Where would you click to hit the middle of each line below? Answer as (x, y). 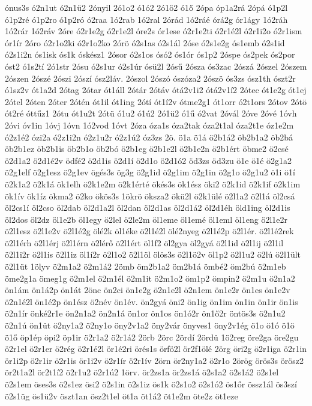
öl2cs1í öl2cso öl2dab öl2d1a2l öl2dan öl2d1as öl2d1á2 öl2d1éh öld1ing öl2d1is (148, 208)
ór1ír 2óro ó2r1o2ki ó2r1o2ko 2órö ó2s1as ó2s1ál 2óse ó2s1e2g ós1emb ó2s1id (145, 42)
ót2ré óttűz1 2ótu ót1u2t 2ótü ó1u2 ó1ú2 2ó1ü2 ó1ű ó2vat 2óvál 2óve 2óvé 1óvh (151, 113)
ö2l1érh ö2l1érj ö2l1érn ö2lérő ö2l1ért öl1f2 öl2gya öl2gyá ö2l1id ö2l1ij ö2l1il (144, 242)
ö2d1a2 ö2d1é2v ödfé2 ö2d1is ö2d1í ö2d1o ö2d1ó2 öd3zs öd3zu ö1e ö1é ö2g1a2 (148, 160)
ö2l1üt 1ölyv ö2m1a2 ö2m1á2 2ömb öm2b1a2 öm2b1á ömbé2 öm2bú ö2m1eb (145, 266)
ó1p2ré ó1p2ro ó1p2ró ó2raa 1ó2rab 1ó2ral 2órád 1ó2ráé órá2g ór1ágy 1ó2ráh (146, 19)
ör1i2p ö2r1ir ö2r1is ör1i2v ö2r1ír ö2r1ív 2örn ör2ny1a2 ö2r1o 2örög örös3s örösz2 (154, 360)
